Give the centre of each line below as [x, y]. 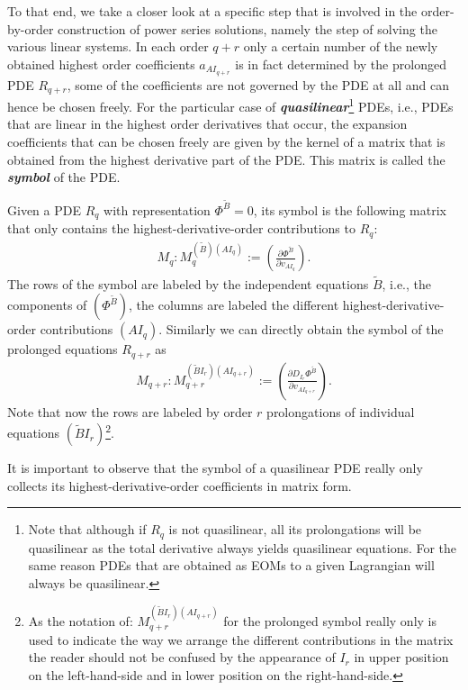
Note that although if [87, 529]
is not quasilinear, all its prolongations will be [295, 529]
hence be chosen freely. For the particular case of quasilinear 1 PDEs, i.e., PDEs [230, 105]
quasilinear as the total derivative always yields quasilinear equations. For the [243, 547]
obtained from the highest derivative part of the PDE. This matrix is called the [226, 159]
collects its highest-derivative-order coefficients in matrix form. [180, 485]
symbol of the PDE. [64, 177]
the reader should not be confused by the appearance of [182, 657]
